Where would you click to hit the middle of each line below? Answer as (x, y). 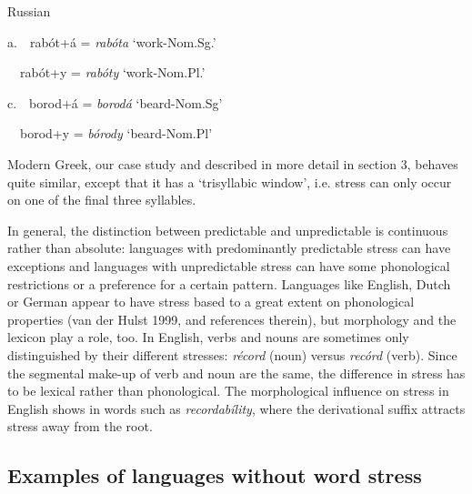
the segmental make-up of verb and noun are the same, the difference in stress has (236, 373)
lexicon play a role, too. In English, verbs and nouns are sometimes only (208, 337)
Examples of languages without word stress (215, 475)
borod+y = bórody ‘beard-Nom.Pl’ (116, 133)
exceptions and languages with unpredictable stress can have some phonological (229, 265)
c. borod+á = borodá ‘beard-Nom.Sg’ (115, 102)
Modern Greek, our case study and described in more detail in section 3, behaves (233, 163)
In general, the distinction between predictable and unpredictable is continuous (228, 230)
